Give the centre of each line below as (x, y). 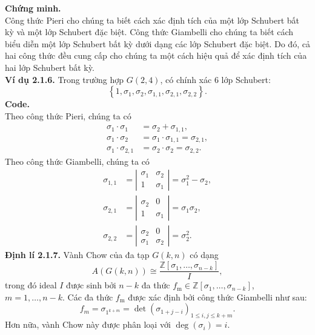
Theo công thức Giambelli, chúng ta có (77, 161)
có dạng (204, 255)
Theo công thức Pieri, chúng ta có (68, 115)
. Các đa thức (88, 297)
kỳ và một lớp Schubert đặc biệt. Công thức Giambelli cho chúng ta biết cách (149, 32)
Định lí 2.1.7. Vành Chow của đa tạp (77, 255)
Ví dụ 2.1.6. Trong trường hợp (65, 79)
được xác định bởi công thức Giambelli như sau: (217, 297)
